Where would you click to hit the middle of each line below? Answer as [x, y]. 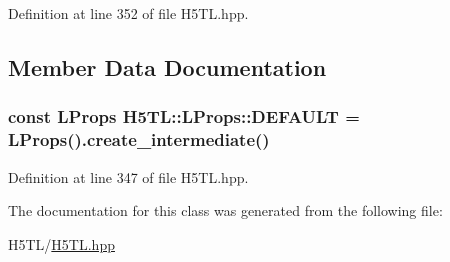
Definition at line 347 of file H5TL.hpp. [128, 176]
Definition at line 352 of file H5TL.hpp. [128, 13]
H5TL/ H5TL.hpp [61, 243]
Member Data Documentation [167, 66]
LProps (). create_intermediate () [139, 139]
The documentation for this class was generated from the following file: [225, 210]
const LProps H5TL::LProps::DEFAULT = [184, 116]
